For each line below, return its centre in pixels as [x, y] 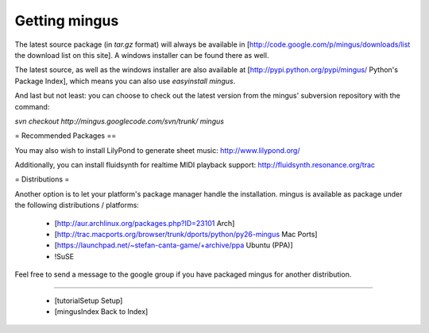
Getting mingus [67, 21]
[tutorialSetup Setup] [89, 300]
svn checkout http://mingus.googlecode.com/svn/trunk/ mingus [119, 121]
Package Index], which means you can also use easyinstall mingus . [125, 81]
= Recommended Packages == [66, 136]
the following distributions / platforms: [77, 205]
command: [32, 106]
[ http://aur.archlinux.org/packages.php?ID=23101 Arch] [145, 223]
